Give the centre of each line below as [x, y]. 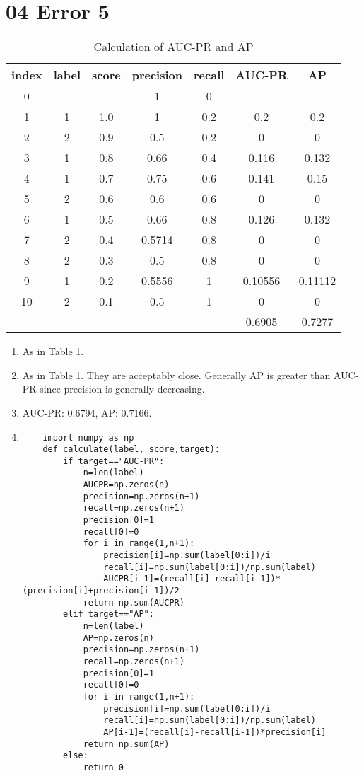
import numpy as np [88, 438]
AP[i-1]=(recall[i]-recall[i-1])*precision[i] [215, 732]
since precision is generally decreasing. [122, 389]
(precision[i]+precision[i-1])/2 [101, 591]
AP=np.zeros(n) [118, 638]
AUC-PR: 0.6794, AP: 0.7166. [87, 412]
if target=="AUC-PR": [114, 461]
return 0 [103, 767]
